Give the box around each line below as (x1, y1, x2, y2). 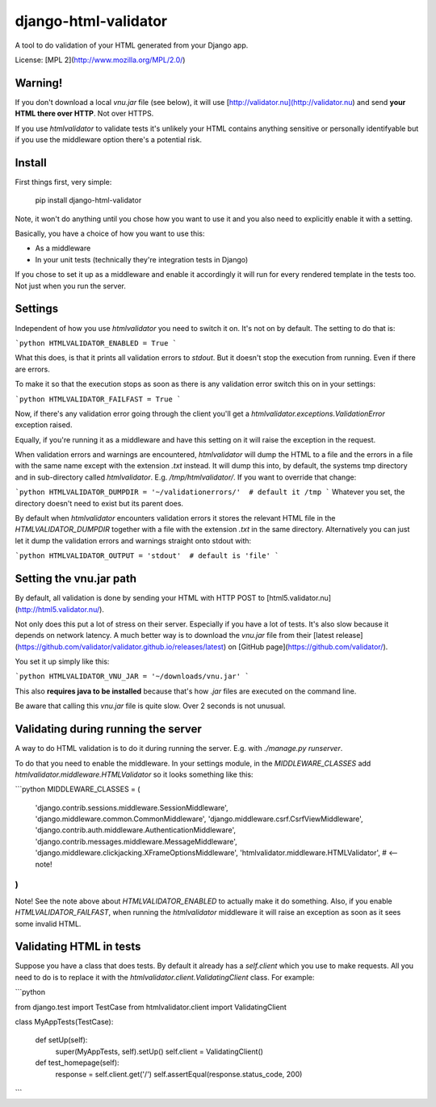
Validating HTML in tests (15, 940, 141, 954)
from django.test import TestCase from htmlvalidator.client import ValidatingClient (15, 1002, 287, 1012)
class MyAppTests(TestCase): (15, 1017, 114, 1027)
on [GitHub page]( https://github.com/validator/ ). (227, 642, 388, 652)
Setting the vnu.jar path (15, 572, 137, 585)
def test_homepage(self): (35, 1058, 120, 1067)
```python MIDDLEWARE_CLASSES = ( (15, 784, 140, 795)
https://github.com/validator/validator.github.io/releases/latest (17, 642, 224, 652)
